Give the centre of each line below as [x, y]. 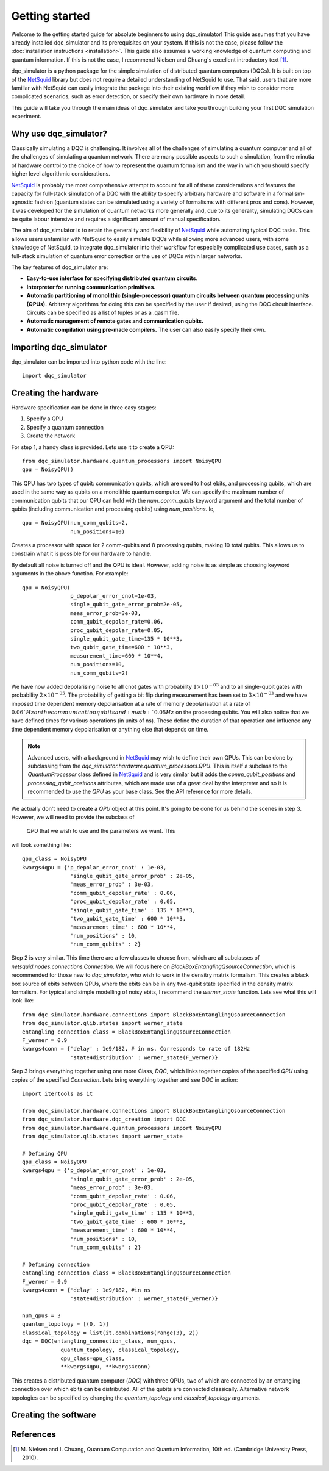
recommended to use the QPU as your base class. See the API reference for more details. [140, 792]
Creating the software [54, 1415]
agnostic [22, 202]
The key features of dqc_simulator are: [60, 267]
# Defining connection [56, 1264]
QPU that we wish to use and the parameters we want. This [101, 831]
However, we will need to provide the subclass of [73, 817]
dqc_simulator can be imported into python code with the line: [89, 361]
